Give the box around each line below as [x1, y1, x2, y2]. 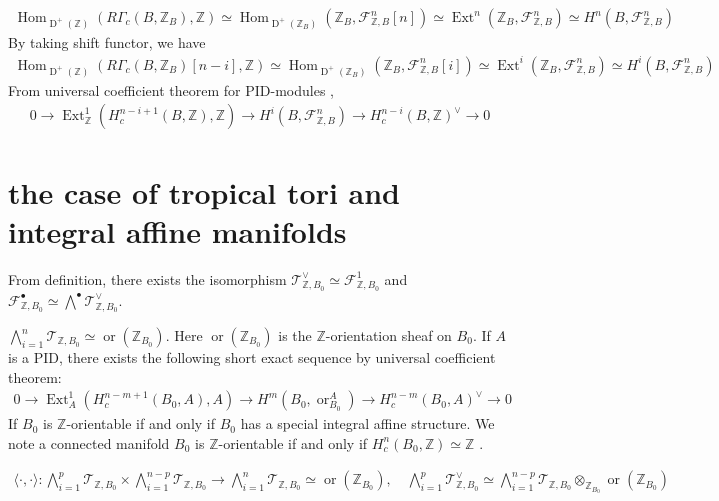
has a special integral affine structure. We [240, 413, 495, 434]
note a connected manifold [8, 432, 170, 453]
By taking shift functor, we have [8, 31, 206, 52]
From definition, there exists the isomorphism [8, 268, 287, 289]
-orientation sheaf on [325, 325, 452, 345]
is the [278, 325, 312, 345]
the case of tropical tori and [8, 171, 401, 212]
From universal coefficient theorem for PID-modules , [8, 79, 335, 100]
